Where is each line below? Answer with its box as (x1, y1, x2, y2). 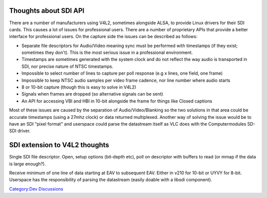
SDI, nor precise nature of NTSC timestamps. (21, 63, 114, 69)
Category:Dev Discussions (9, 186, 64, 192)
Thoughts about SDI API (9, 6, 85, 15)
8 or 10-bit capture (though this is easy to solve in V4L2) (21, 84, 136, 90)
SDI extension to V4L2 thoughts (9, 141, 109, 149)
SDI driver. (9, 128, 31, 134)
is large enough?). (9, 161, 46, 167)
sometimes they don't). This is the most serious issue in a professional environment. (21, 49, 193, 55)
